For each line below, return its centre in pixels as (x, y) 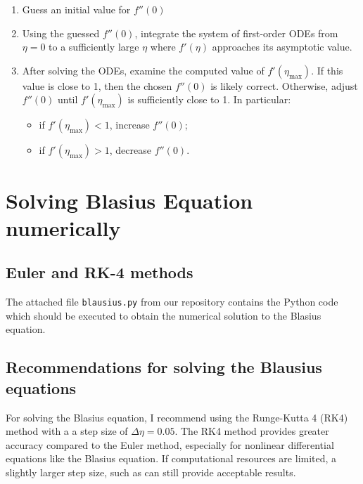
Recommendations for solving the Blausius (164, 367)
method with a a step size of (67, 431)
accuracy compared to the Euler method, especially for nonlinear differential (170, 444)
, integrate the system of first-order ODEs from (236, 33)
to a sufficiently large (94, 47)
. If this (327, 70)
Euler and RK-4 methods (100, 272)
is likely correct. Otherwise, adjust (284, 85)
